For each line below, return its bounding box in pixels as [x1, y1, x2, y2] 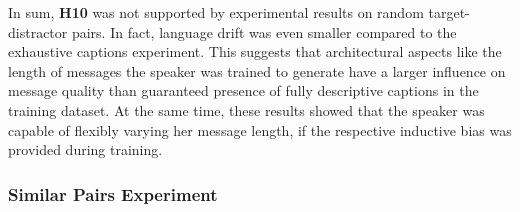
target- [428, 2, 470, 22]
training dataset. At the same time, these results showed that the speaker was [8, 99, 485, 120]
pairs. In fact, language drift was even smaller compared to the [71, 21, 457, 42]
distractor [8, 21, 68, 42]
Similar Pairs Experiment [8, 181, 218, 206]
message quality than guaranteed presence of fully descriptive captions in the [8, 80, 479, 101]
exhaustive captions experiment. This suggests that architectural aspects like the [8, 41, 502, 62]
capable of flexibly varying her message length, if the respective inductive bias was [8, 119, 512, 140]
